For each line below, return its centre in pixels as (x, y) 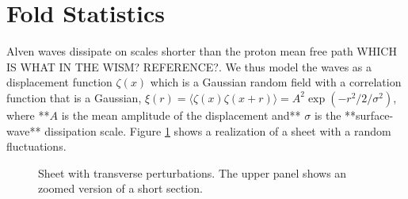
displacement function (59, 82)
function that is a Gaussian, (74, 97)
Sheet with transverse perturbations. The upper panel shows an (193, 172)
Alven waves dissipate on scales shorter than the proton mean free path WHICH (202, 51)
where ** (28, 115)
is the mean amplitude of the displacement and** (181, 115)
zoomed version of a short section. (120, 188)
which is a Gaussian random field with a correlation (276, 82)
